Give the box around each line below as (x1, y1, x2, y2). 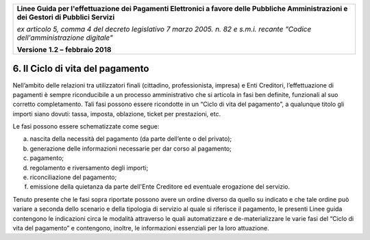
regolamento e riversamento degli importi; (29, 163, 149, 172)
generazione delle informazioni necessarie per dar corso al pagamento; (29, 144, 232, 152)
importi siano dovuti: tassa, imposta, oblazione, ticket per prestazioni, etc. (12, 109, 221, 118)
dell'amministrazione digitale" (16, 33, 113, 42)
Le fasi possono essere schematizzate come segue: (12, 122, 160, 131)
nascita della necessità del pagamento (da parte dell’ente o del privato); (29, 135, 232, 143)
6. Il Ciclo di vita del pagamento (12, 63, 149, 75)
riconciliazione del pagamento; (29, 173, 117, 181)
